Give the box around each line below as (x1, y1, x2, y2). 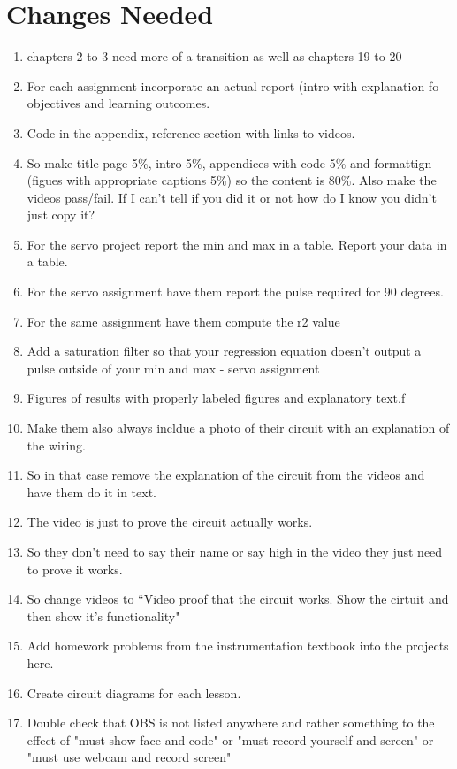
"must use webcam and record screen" (27, 748, 232, 766)
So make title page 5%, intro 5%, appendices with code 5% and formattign (27, 153, 432, 172)
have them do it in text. (27, 482, 157, 501)
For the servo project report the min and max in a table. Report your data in (27, 235, 447, 253)
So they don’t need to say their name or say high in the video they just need (27, 542, 443, 560)
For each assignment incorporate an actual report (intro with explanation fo (27, 76, 439, 95)
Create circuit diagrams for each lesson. (27, 683, 241, 702)
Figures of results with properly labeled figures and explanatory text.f (27, 388, 406, 407)
